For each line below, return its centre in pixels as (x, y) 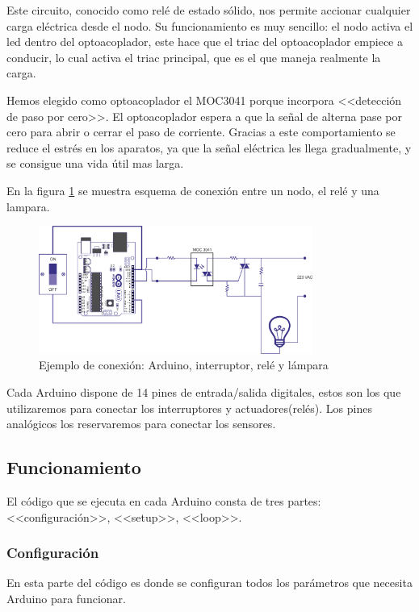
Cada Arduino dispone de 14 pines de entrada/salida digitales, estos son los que (204, 391)
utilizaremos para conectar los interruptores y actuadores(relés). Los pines (189, 408)
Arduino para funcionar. (66, 598)
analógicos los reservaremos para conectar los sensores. (141, 424)
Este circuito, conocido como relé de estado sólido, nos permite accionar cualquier (209, 10)
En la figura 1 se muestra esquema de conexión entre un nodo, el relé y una (193, 190)
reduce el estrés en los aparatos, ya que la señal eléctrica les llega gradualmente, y (209, 147)
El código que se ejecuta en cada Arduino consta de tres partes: (164, 500)
